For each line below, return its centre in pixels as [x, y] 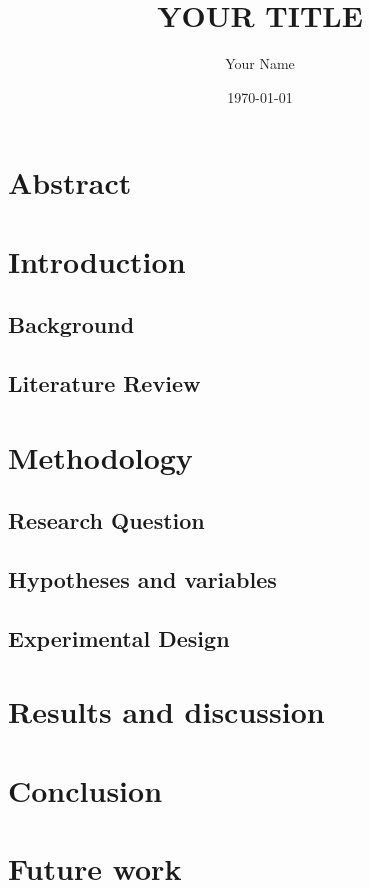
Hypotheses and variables [142, 578]
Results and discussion [166, 711]
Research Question [106, 520]
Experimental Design [119, 637]
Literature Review [104, 383]
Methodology [100, 456]
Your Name [260, 63]
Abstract [70, 182]
